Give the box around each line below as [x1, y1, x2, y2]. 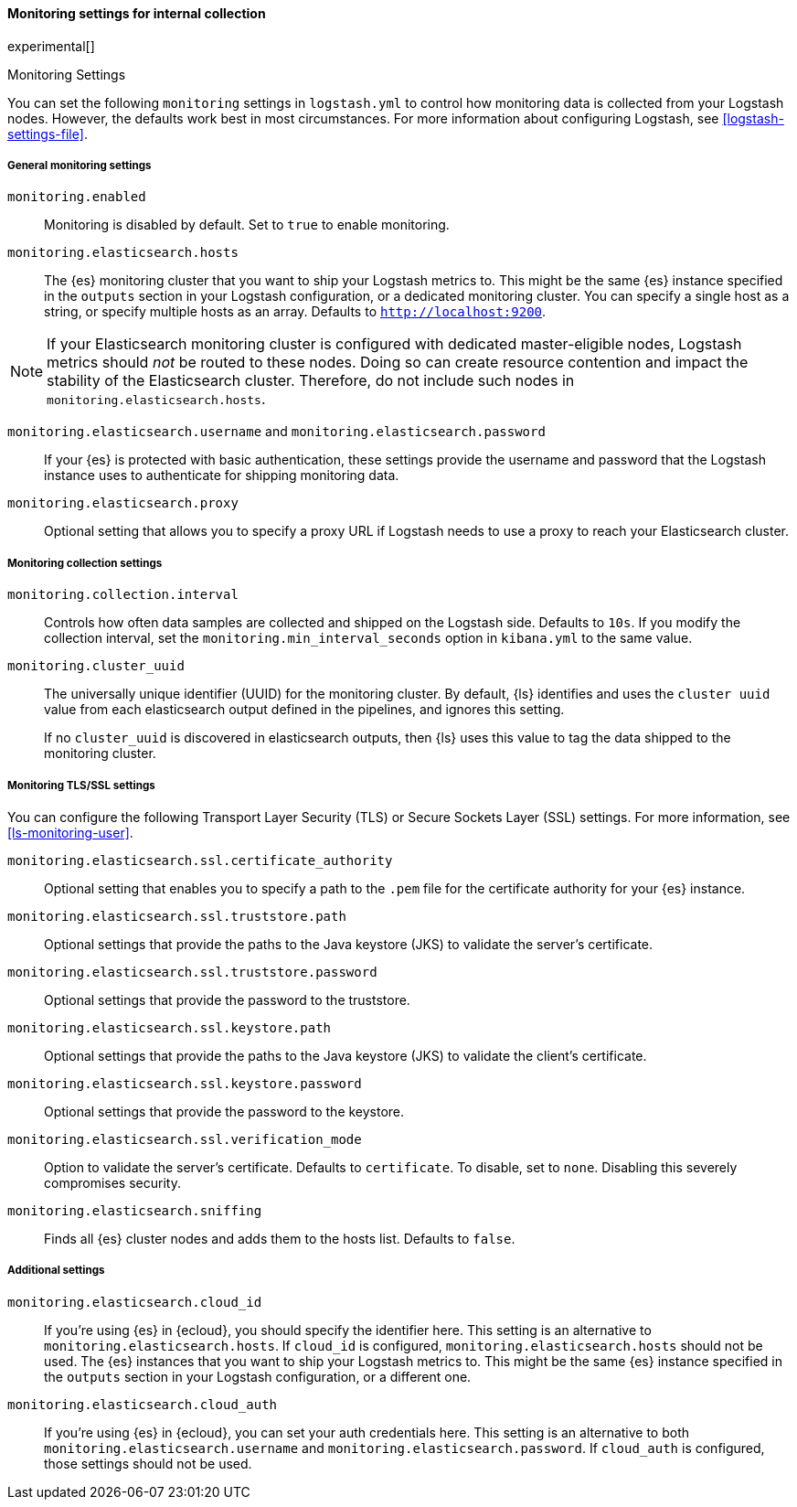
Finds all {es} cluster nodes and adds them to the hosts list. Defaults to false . [44, 1230, 515, 1246]
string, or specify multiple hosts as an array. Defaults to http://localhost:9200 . [44, 304, 547, 320]
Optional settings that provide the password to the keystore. [44, 1103, 405, 1119]
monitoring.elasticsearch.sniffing [7, 1202, 262, 1218]
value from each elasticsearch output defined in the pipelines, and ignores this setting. [44, 701, 565, 718]
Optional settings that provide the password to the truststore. [44, 991, 410, 1008]
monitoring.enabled [7, 189, 146, 205]
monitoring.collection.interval [7, 587, 239, 603]
